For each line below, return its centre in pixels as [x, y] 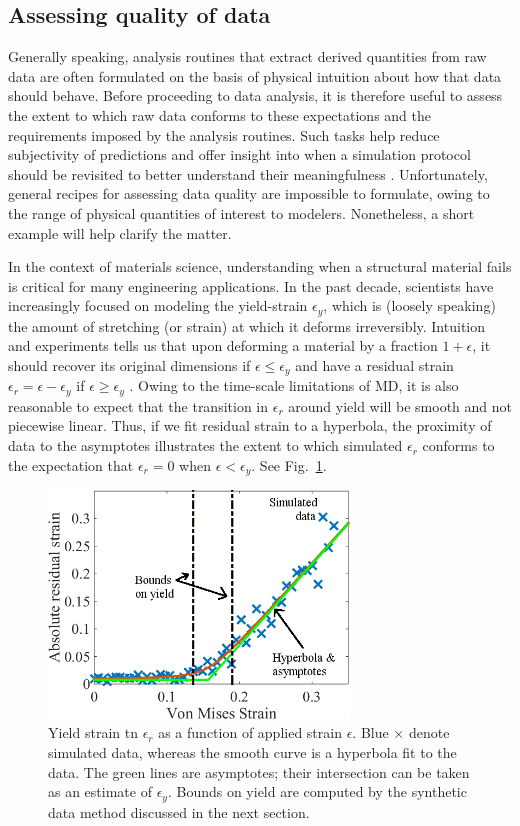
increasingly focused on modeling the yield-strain [158, 305]
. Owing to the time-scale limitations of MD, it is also [294, 385]
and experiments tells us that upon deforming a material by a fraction [223, 345]
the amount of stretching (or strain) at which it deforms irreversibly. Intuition [247, 325]
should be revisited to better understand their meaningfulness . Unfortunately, [248, 173]
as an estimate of [100, 791]
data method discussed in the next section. [179, 811]
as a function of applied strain [250, 732]
